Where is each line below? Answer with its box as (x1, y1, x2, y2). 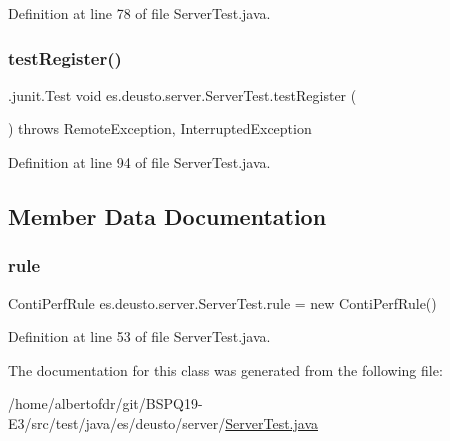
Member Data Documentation (8, 200, 327, 231)
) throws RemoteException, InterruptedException (8, 118, 312, 139)
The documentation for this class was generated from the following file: (8, 359, 443, 380)
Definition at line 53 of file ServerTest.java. (8, 326, 271, 347)
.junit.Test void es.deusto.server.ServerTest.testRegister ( (8, 84, 357, 105)
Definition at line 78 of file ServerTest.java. (8, 3, 271, 23)
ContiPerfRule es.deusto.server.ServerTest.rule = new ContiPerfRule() (8, 292, 437, 313)
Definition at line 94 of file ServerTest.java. (8, 152, 271, 172)
